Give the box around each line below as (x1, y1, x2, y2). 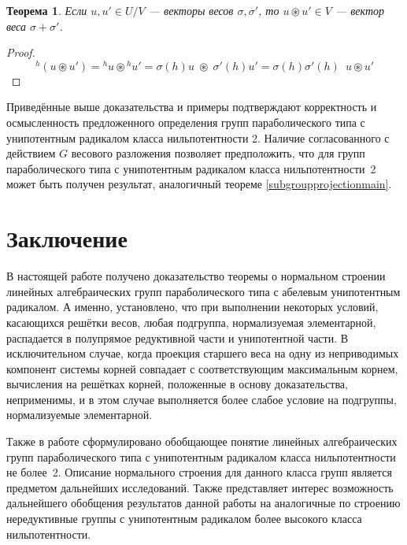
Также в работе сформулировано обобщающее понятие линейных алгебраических (6, 433, 398, 450)
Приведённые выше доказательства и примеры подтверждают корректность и (6, 98, 377, 115)
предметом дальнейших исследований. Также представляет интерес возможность (6, 479, 394, 495)
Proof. (6, 44, 35, 61)
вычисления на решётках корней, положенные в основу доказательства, (6, 376, 348, 392)
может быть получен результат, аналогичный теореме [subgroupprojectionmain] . (6, 176, 392, 192)
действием (6, 145, 56, 161)
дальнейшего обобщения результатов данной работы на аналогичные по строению (6, 495, 401, 511)
